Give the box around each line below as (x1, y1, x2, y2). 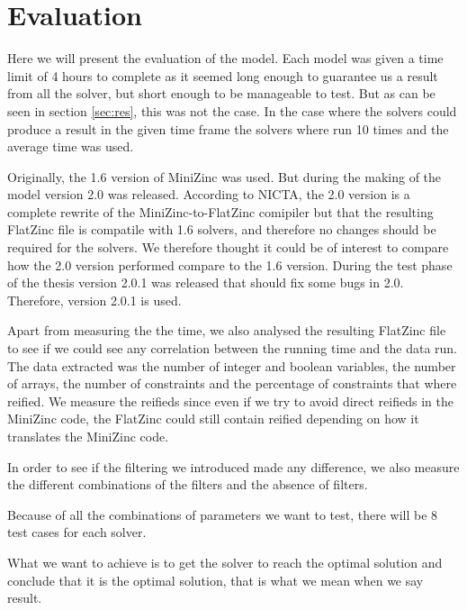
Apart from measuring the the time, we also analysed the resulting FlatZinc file (7, 321, 446, 340)
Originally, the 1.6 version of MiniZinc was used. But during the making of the (7, 167, 442, 186)
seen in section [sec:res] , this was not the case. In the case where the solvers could (7, 101, 457, 120)
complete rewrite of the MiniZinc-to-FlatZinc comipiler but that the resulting (7, 202, 434, 221)
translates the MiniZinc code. (7, 427, 169, 445)
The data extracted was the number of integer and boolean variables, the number (7, 356, 456, 375)
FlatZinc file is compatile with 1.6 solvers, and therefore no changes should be (7, 220, 436, 239)
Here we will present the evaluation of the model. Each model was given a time (7, 49, 444, 68)
